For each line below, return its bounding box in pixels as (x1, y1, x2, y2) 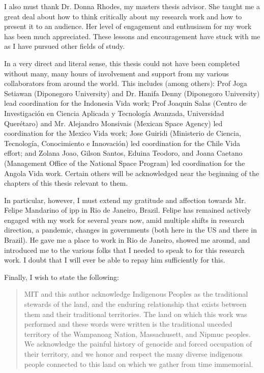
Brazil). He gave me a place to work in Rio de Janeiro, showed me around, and (4, 235, 250, 245)
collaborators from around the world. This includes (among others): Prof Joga (4, 78, 247, 89)
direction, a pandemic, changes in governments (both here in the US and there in (4, 224, 257, 235)
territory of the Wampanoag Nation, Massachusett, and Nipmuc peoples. (24, 328, 251, 339)
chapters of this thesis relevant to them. (4, 178, 128, 188)
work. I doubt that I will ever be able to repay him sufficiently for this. (4, 254, 225, 265)
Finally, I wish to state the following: (4, 271, 119, 282)
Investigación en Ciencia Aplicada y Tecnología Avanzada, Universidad (4, 107, 224, 118)
